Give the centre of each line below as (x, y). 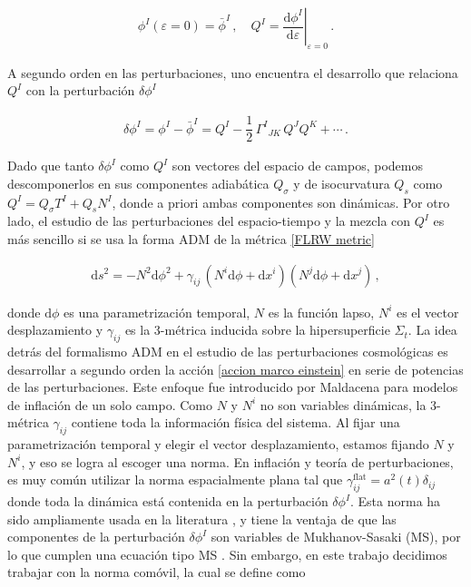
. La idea (432, 330)
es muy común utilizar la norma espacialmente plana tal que (175, 479)
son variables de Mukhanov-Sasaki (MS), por (336, 537)
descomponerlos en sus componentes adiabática (138, 183)
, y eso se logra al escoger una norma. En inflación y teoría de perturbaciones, (237, 461)
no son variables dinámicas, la (343, 404)
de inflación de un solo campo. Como (110, 404)
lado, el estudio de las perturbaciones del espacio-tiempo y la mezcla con (209, 221)
